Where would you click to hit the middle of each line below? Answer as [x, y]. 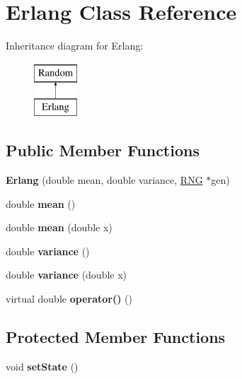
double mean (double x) [59, 227]
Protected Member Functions [116, 337]
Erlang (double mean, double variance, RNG [104, 180]
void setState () [42, 366]
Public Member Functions [103, 150]
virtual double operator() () [69, 299]
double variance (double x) [67, 275]
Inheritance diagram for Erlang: [75, 46]
